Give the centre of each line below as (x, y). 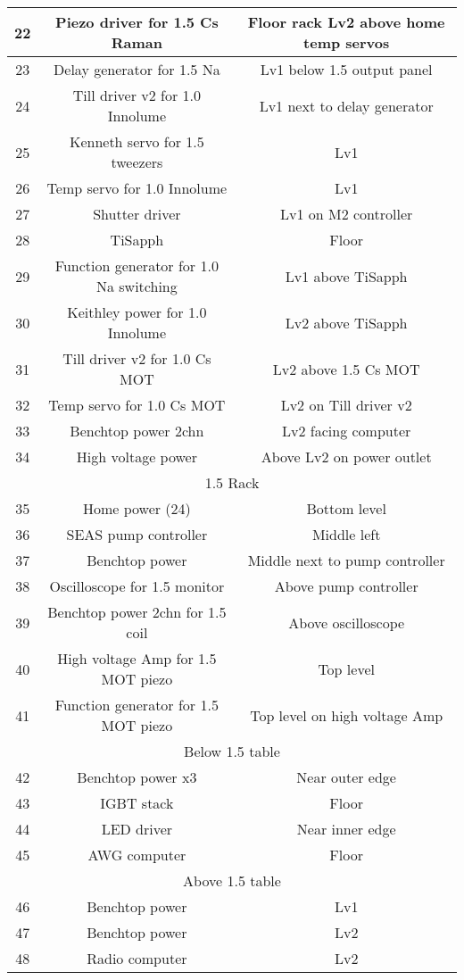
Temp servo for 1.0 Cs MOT (137, 405)
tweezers (137, 162)
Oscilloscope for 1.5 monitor (137, 586)
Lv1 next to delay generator (346, 105)
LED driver (137, 829)
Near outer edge (346, 777)
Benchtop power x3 (137, 777)
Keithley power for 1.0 (137, 312)
